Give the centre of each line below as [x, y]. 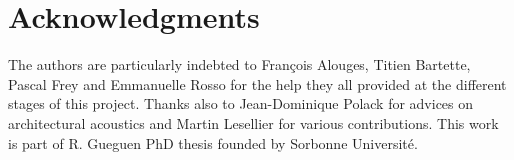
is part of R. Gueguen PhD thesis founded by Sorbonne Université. [213, 142]
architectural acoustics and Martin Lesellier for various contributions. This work [253, 122]
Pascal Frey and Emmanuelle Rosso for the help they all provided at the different [257, 83]
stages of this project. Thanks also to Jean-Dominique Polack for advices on [241, 103]
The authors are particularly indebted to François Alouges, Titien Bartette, [239, 64]
